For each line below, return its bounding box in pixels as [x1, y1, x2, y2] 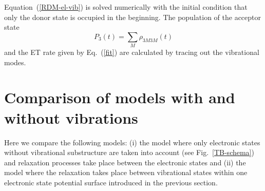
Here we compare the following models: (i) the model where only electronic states [4, 137, 260, 147]
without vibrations [4, 107, 138, 128]
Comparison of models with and [4, 87, 235, 108]
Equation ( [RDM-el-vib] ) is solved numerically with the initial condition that [4, 2, 248, 12]
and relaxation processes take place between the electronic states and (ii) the [4, 157, 246, 167]
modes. [4, 56, 26, 67]
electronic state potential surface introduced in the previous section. [4, 177, 218, 187]
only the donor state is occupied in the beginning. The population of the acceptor [4, 11, 261, 22]
